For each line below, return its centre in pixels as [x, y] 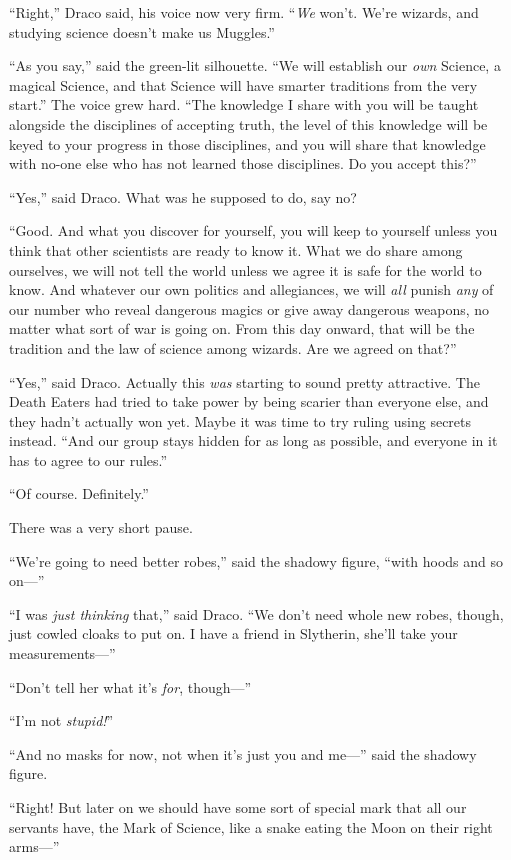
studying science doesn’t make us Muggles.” [142, 31]
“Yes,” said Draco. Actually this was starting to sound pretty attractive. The [244, 381]
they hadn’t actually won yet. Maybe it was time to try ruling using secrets [240, 420]
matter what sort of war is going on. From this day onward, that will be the [242, 328]
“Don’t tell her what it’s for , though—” [130, 686]
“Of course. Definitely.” [79, 493]
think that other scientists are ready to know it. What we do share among [236, 249]
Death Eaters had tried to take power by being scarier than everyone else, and [249, 401]
